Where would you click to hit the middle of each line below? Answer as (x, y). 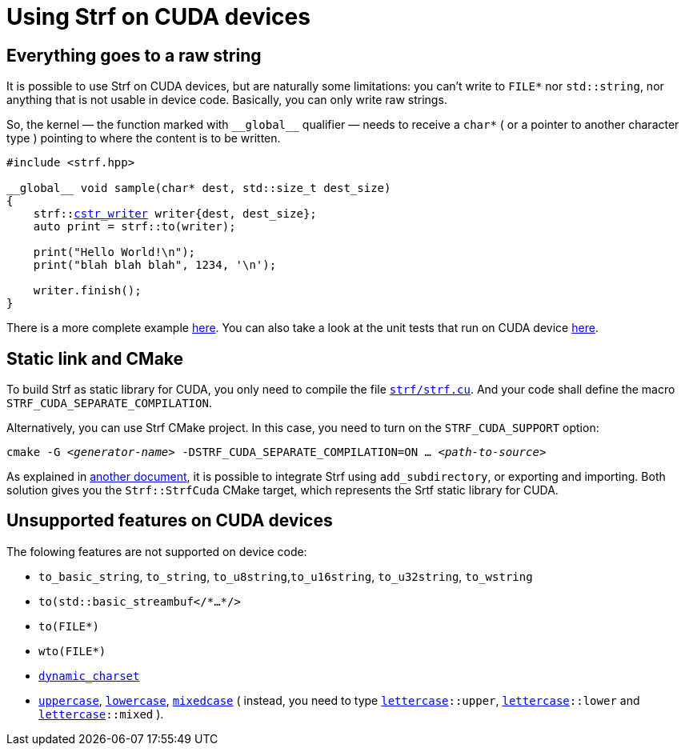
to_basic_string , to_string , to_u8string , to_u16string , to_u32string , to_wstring (286, 576)
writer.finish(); (87, 291)
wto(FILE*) (72, 651)
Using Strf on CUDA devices (158, 17)
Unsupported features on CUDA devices (170, 521)
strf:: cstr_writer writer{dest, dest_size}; (175, 214)
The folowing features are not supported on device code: (157, 551)
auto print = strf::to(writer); (134, 227)
